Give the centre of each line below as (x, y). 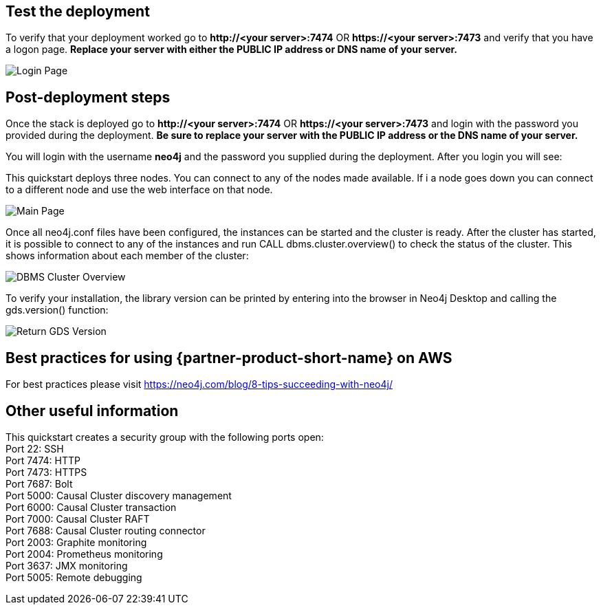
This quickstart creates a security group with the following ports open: (165, 437)
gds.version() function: (57, 310)
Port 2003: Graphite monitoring (76, 542)
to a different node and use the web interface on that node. (139, 190)
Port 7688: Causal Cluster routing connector (106, 530)
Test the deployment (78, 11)
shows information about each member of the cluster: (127, 256)
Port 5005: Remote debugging (74, 577)
